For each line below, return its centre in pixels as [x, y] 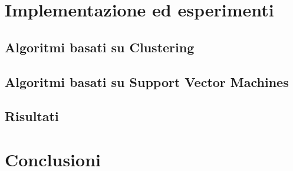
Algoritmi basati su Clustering [100, 47]
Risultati [32, 116]
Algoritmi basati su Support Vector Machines [147, 81]
